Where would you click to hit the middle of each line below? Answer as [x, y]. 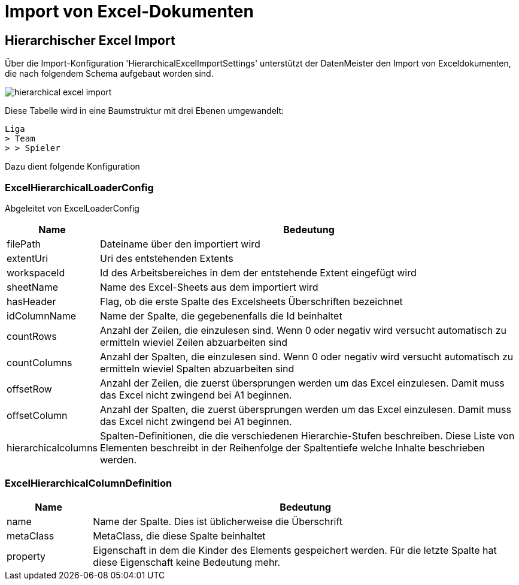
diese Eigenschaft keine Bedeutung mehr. [187, 562]
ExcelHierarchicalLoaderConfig [79, 187]
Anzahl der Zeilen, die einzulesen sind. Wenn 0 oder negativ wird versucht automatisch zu [303, 330]
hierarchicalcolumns [52, 447]
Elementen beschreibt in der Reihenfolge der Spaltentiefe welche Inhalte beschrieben [292, 447]
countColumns [40, 362]
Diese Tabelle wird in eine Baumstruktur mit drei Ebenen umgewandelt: [145, 111]
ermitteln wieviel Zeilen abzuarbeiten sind [194, 342]
